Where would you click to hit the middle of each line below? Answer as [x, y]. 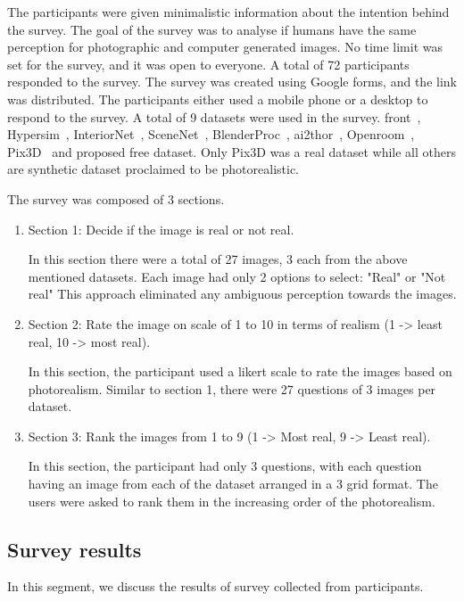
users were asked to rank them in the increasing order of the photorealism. [232, 501]
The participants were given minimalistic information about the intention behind [228, 12]
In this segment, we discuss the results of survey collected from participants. [215, 586]
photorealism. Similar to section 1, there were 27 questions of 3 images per [232, 388]
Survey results [75, 549]
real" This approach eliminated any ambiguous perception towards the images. [242, 294]
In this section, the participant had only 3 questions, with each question [225, 466]
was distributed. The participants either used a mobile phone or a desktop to [218, 99]
